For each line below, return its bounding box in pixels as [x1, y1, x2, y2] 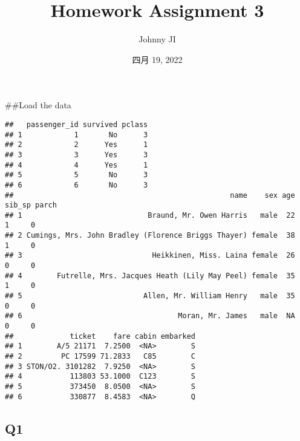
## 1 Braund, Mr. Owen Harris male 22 [5, 211, 295, 220]
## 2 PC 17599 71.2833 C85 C [5, 352, 195, 361]
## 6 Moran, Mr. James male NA [5, 312, 295, 321]
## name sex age [5, 191, 295, 200]
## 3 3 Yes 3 [5, 150, 148, 159]
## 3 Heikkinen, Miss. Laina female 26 [5, 251, 295, 260]
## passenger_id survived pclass [5, 120, 148, 129]
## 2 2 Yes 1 [5, 140, 148, 149]
